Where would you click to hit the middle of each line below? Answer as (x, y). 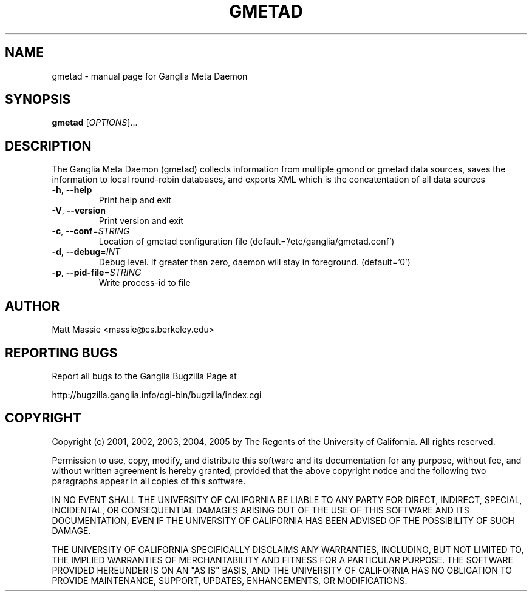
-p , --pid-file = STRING (97, 273)
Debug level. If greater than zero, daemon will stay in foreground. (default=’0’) (254, 262)
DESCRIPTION (48, 146)
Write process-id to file (145, 283)
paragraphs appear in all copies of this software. (149, 481)
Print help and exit (135, 200)
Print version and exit (141, 221)
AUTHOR (32, 306)
